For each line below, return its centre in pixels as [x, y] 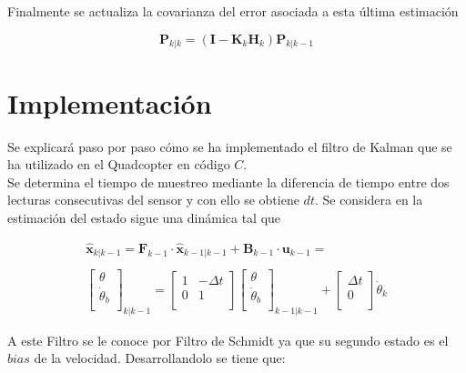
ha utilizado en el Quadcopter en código [119, 164]
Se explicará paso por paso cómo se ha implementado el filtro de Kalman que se [230, 146]
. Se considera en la [369, 200]
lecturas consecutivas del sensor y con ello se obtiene [153, 200]
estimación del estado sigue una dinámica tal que [144, 217]
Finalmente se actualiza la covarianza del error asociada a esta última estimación [233, 11]
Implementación [110, 102]
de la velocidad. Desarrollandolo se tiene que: [160, 358]
